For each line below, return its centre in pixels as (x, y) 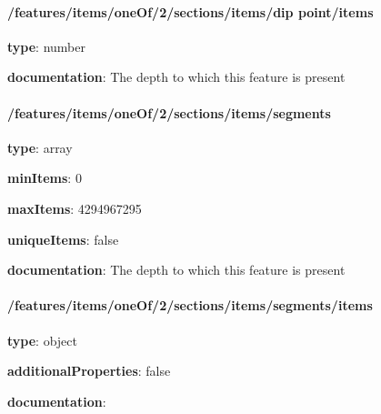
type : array (40, 147)
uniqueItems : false (63, 239)
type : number (46, 46)
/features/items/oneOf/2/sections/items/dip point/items (190, 11)
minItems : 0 (45, 178)
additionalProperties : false (89, 371)
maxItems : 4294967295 (75, 208)
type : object (42, 340)
